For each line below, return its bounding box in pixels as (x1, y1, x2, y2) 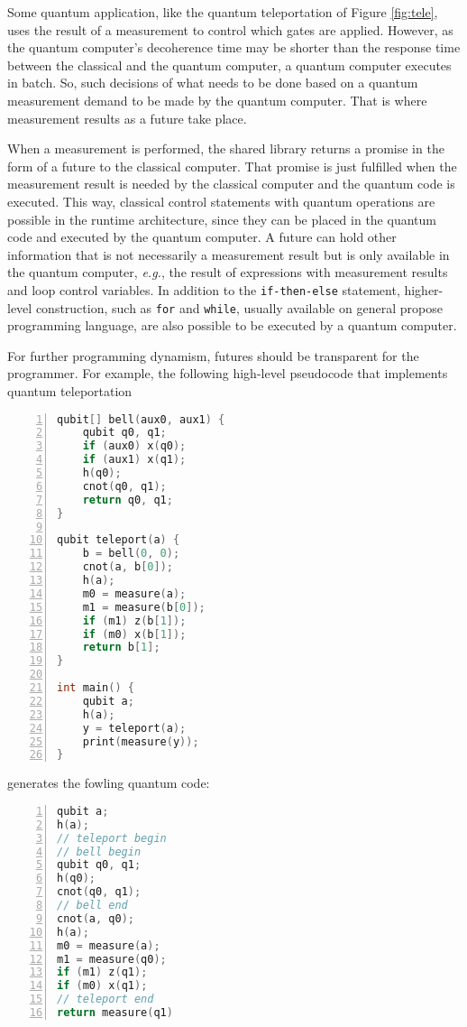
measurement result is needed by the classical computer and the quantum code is (7, 174, 455, 193)
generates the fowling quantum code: (7, 773, 210, 792)
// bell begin (57, 845, 142, 858)
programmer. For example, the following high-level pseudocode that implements (7, 364, 448, 383)
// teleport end (57, 993, 154, 1006)
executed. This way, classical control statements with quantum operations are (7, 191, 435, 210)
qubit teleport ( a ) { (57, 533, 180, 547)
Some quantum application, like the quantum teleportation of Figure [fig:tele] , (7, 3, 438, 21)
